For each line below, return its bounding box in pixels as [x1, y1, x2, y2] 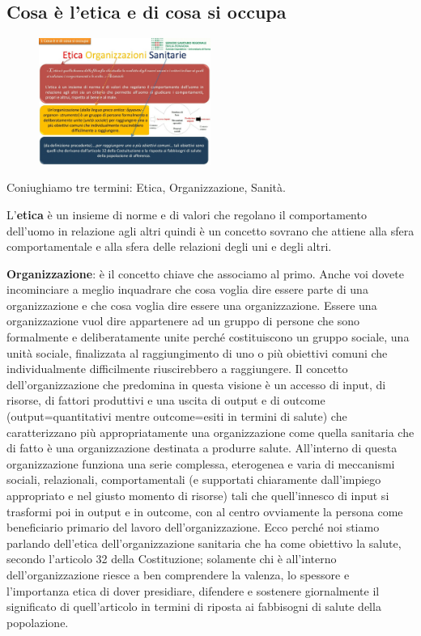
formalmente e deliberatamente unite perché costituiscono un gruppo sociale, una [6, 329, 410, 346]
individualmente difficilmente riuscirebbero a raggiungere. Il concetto [6, 360, 348, 377]
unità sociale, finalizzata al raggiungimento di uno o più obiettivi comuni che [6, 344, 388, 361]
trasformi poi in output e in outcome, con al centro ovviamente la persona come [6, 502, 403, 519]
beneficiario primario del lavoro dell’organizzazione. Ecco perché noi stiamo [6, 519, 380, 536]
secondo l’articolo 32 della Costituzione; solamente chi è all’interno [6, 550, 337, 567]
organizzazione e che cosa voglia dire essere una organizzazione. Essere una [6, 296, 377, 313]
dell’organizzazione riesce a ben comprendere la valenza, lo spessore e [6, 566, 350, 583]
